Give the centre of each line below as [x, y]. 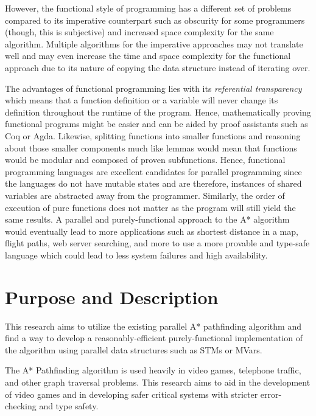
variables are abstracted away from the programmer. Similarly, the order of [145, 195]
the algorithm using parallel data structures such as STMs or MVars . [134, 349]
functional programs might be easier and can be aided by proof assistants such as [156, 124]
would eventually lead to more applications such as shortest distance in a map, [152, 231]
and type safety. [69, 406]
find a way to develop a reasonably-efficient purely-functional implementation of [154, 338]
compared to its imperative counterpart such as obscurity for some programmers [155, 20]
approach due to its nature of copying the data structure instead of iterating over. [158, 67]
